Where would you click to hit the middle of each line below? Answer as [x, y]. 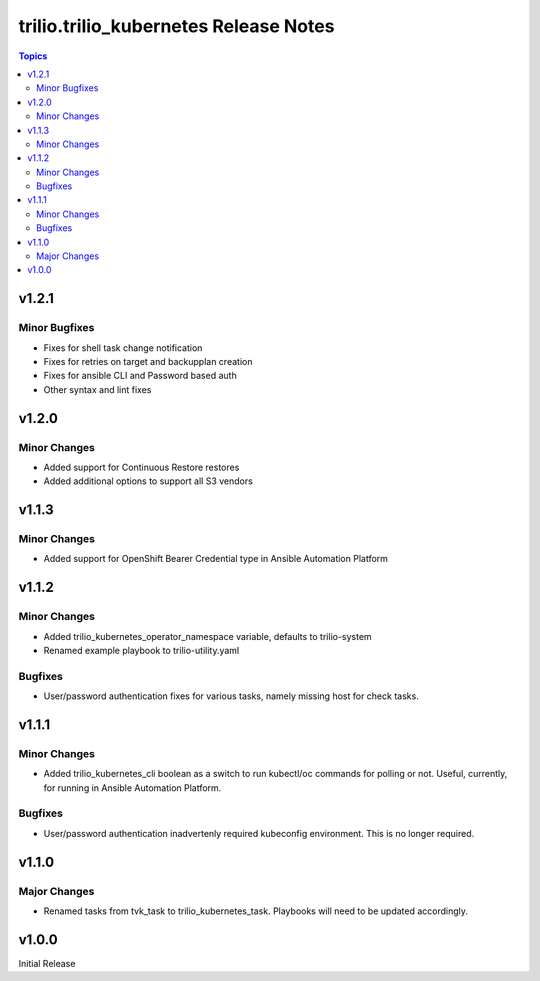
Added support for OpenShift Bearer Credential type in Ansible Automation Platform [216, 559]
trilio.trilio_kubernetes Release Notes [176, 26]
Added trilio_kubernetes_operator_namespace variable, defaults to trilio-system [207, 636]
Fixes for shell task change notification [123, 347]
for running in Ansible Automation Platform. [132, 787]
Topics [33, 56]
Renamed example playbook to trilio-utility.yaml [141, 650]
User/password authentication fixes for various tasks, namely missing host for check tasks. [231, 696]
